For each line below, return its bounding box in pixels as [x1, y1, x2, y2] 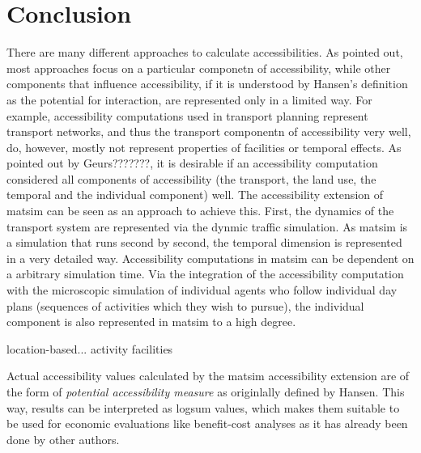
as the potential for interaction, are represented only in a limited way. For [6, 91, 372, 108]
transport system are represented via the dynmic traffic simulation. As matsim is [6, 218, 408, 235]
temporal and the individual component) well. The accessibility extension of [6, 186, 384, 203]
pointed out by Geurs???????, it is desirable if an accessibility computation [6, 155, 378, 171]
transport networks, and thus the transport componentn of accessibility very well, [6, 123, 411, 140]
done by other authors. [6, 430, 120, 447]
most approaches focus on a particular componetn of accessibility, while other [6, 59, 391, 76]
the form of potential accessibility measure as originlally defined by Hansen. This [6, 383, 405, 400]
